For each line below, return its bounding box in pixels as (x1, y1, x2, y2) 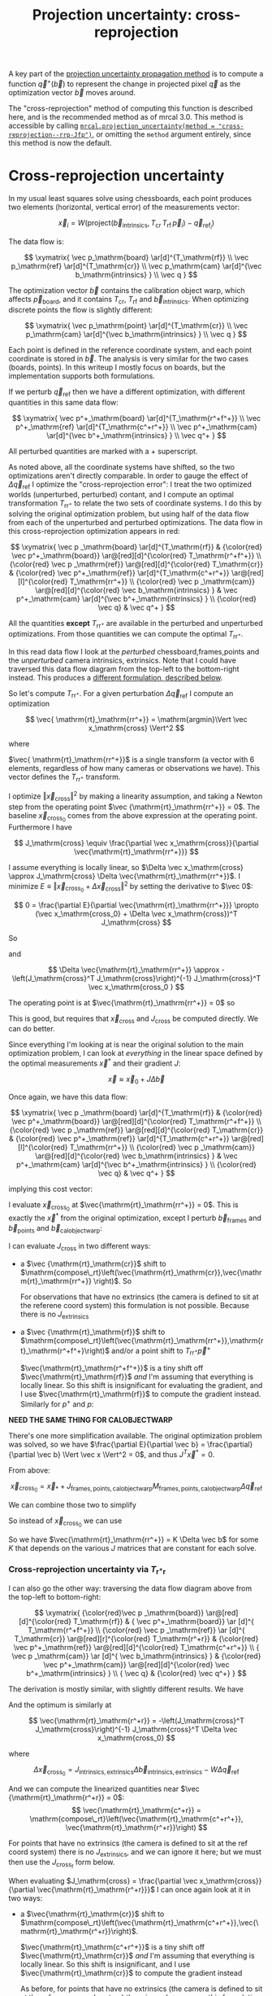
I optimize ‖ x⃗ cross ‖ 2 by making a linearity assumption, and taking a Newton (8, 790, 263, 803)
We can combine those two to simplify (8, 1499, 136, 1509)
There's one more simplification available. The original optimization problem (8, 1430, 262, 1440)
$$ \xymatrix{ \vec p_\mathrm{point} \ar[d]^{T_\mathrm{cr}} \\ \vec (24, 320, 248, 330)
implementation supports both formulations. (8, 370, 156, 380)
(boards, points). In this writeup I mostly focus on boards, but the (8, 362, 226, 372)
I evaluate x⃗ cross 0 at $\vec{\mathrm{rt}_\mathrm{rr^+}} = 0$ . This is (8, 1199, 239, 1213)
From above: (8, 1465, 50, 1475)
